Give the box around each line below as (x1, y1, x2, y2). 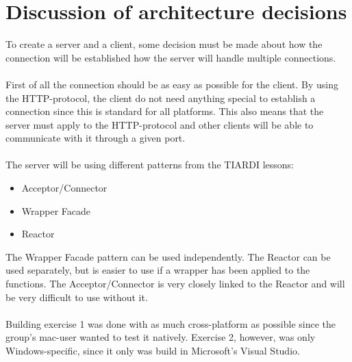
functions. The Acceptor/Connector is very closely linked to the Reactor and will (5, 276, 345, 291)
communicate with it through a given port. (5, 131, 186, 145)
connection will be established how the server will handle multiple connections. (5, 50, 336, 64)
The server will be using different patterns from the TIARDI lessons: (5, 157, 294, 172)
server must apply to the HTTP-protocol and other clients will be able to (5, 117, 314, 131)
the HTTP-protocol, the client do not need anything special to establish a (5, 90, 316, 105)
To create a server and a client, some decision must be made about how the (5, 37, 323, 51)
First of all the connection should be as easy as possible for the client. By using (5, 77, 339, 91)
